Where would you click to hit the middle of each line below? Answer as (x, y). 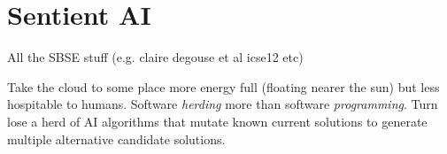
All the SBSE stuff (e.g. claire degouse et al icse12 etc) (155, 57)
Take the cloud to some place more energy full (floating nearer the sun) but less (223, 86)
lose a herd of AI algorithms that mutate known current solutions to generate (217, 121)
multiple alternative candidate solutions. (116, 139)
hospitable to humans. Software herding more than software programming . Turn (223, 104)
